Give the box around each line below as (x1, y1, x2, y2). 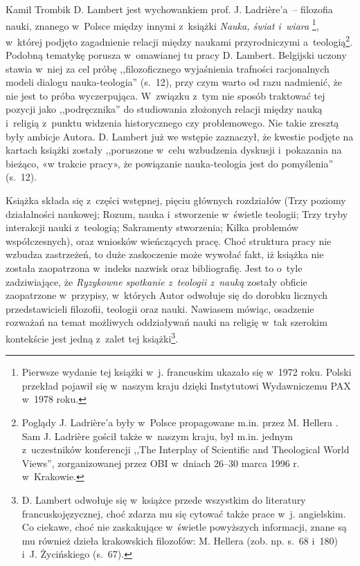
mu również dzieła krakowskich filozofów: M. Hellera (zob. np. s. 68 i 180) (21, 533, 338, 547)
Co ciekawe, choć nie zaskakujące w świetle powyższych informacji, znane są (21, 520, 347, 534)
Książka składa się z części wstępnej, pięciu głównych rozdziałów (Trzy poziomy (6, 193, 346, 208)
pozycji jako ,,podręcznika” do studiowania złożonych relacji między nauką (6, 102, 323, 116)
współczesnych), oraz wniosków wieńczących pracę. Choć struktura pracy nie (6, 233, 332, 248)
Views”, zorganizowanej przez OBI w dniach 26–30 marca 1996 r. (21, 455, 300, 470)
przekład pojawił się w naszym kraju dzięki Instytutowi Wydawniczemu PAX (21, 378, 351, 392)
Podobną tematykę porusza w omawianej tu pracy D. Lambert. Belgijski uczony (6, 48, 347, 62)
